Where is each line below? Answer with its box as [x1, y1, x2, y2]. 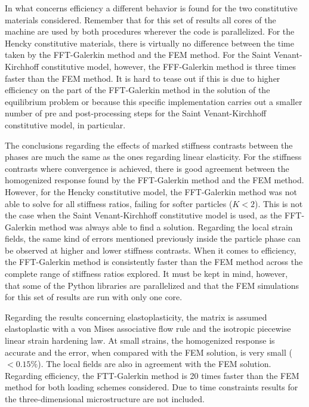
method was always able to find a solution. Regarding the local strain [39, 220, 293, 233]
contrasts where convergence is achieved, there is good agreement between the [5, 162, 289, 174]
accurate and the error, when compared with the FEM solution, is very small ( [5, 346, 292, 358]
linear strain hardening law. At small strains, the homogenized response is [5, 334, 275, 347]
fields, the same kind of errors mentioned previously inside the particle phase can [5, 232, 301, 245]
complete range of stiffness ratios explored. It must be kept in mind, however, [5, 267, 288, 280]
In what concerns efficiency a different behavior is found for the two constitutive [5, 2, 298, 14]
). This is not [255, 197, 303, 209]
